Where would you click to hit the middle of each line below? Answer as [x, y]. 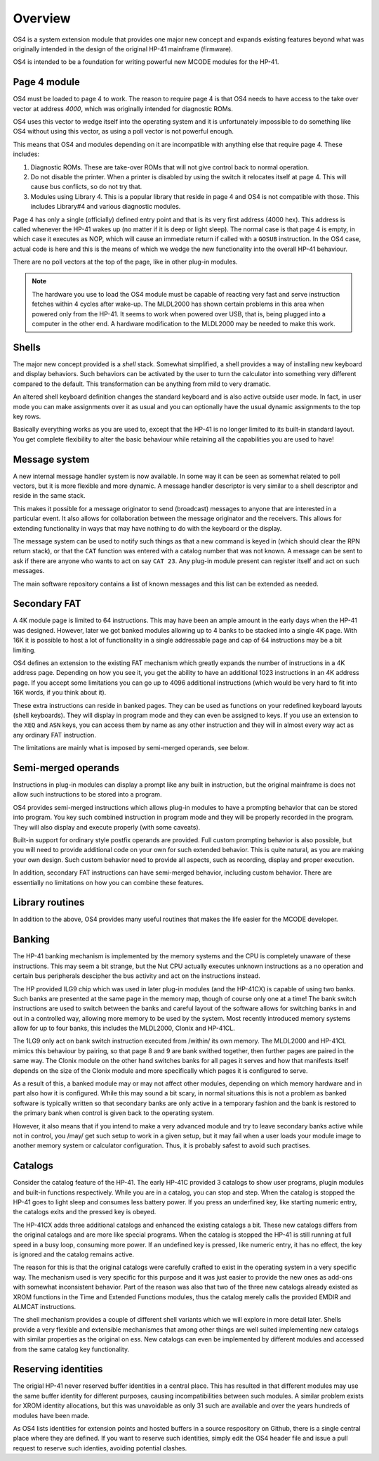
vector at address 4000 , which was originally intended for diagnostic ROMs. [123, 108]
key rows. [27, 416]
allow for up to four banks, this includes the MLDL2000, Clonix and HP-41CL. [124, 1028]
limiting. [25, 650]
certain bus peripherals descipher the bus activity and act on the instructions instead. [137, 976]
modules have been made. [52, 1415]
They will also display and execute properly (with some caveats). [107, 827]
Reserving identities [58, 1369]
